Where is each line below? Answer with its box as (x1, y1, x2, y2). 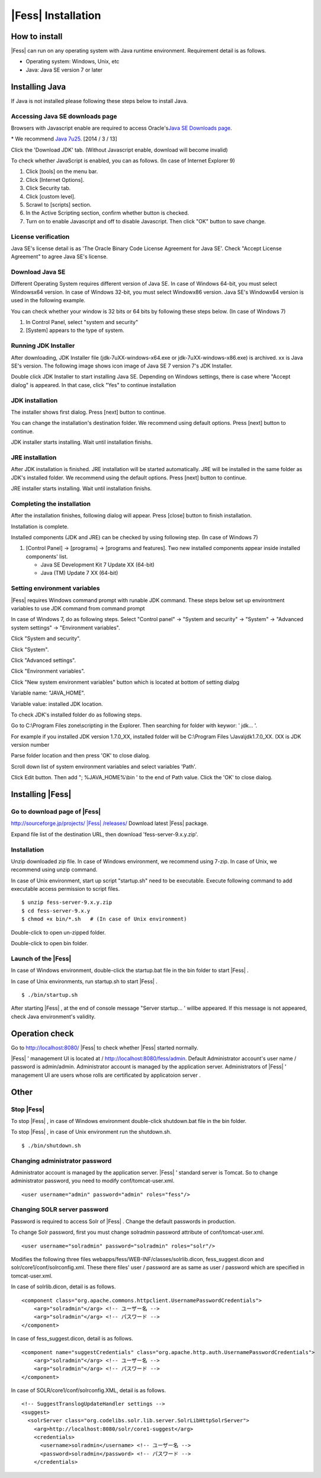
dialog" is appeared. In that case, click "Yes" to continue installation (11, 381, 176, 388)
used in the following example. (11, 297, 86, 304)
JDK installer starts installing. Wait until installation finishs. (11, 439, 153, 446)
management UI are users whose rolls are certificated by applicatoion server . (11, 1071, 201, 1079)
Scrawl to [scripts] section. (25, 201, 92, 209)
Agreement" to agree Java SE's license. (11, 253, 108, 260)
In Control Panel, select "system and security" (25, 319, 139, 326)
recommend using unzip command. (11, 866, 98, 874)
